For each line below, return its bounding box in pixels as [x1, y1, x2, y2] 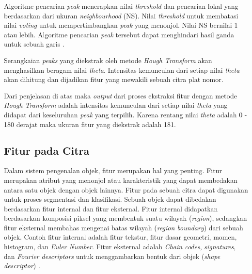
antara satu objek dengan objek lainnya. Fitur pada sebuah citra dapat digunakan [4, 184, 248, 194]
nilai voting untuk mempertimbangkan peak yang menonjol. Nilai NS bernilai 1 [4, 20, 238, 30]
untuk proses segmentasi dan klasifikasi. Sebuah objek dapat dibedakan [4, 194, 216, 204]
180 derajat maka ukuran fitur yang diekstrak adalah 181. [4, 119, 176, 129]
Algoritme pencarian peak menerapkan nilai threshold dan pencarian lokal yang [4, 1, 238, 11]
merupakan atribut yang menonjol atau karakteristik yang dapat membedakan [4, 175, 237, 185]
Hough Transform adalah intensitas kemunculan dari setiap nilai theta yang [4, 100, 228, 110]
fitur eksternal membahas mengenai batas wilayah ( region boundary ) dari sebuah [4, 222, 243, 232]
